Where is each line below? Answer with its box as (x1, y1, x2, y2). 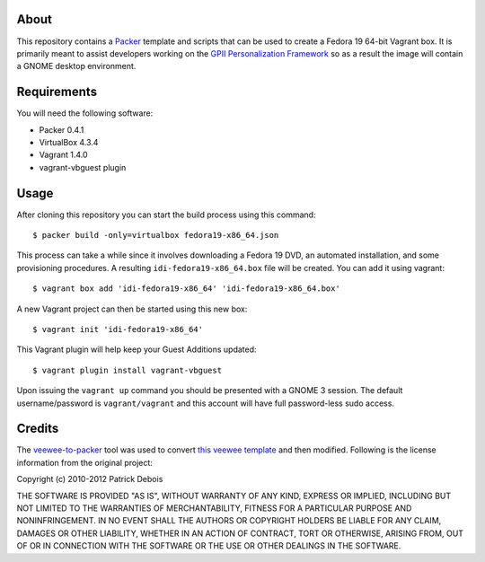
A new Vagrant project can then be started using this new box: (16, 303, 248, 314)
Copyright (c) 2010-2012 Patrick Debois (16, 474, 163, 485)
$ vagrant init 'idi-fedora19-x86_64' (32, 324, 204, 335)
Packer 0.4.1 (39, 124, 84, 135)
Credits (16, 421, 59, 436)
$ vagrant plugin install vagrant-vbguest (32, 364, 223, 375)
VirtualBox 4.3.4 (39, 136, 99, 147)
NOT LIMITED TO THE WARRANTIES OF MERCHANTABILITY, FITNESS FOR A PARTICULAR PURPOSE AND (16, 503, 412, 514)
